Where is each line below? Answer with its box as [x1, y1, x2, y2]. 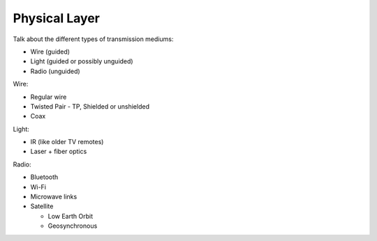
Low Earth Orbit [47, 212, 94, 220]
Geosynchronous [47, 221, 98, 230]
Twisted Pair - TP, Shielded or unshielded [30, 102, 150, 111]
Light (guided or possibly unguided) [30, 57, 133, 65]
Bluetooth [30, 173, 59, 181]
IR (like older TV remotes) [30, 138, 104, 146]
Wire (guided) [30, 47, 70, 56]
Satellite [30, 202, 54, 210]
